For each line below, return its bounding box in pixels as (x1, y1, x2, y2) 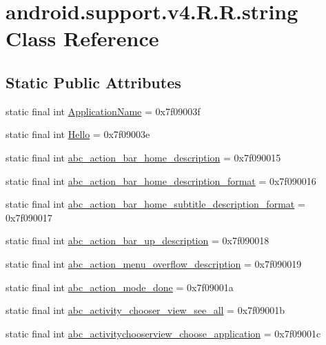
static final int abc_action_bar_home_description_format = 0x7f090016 (6, 173, 316, 188)
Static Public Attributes (6, 71, 181, 92)
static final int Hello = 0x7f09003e (6, 127, 150, 141)
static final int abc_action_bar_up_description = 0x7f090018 (6, 233, 269, 248)
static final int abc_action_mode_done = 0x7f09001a (6, 279, 234, 294)
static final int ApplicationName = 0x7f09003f (6, 103, 201, 118)
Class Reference (6, 24, 159, 52)
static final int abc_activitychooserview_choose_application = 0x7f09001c (6, 326, 321, 340)
